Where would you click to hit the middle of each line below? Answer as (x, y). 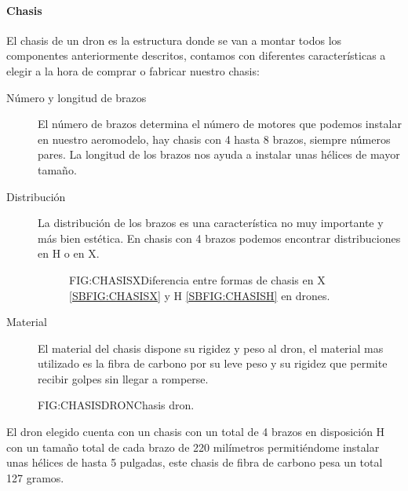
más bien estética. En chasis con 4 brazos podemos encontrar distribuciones (219, 238)
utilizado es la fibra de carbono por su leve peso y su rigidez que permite (213, 363)
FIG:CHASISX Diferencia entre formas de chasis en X (197, 279)
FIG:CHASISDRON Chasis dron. (116, 405)
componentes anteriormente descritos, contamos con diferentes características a (196, 55)
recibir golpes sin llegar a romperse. (123, 378)
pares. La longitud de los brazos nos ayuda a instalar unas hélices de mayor (219, 154)
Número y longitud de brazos (76, 97)
